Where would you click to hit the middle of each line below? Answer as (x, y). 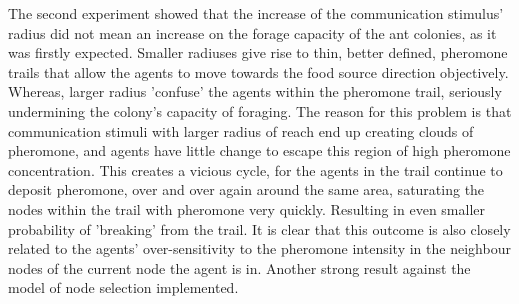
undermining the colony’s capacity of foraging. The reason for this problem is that (260, 110)
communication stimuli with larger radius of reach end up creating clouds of (241, 130)
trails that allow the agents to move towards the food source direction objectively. (258, 71)
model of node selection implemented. (123, 287)
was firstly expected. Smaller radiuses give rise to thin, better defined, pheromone (258, 52)
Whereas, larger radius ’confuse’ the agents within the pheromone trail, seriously (255, 91)
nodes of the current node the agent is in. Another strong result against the (239, 267)
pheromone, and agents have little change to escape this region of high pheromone (259, 150)
